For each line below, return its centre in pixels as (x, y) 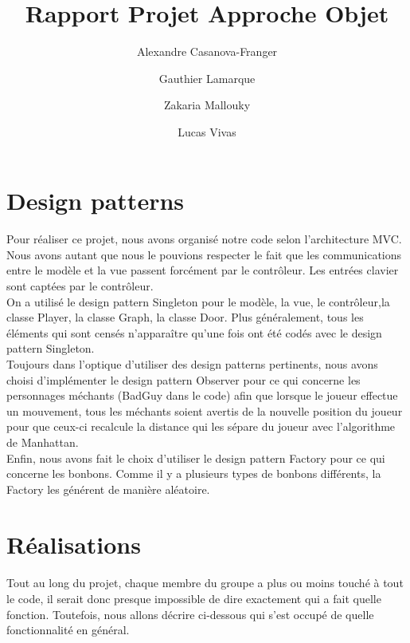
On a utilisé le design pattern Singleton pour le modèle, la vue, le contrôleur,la (198, 301)
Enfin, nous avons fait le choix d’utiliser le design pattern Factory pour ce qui (196, 458)
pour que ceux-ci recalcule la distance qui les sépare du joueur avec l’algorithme (201, 426)
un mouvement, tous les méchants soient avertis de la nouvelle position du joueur (205, 410)
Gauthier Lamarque (207, 78)
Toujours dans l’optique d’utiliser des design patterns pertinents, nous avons (192, 364)
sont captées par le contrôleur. (80, 286)
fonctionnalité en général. (68, 630)
